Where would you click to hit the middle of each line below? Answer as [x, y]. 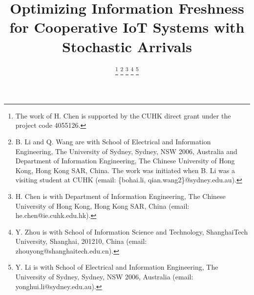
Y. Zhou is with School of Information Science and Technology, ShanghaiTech [132, 231]
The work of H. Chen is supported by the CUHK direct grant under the [123, 115]
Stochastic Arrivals [127, 46]
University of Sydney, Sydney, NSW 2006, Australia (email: [104, 277]
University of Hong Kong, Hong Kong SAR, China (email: [102, 206]
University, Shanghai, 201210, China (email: [81, 241]
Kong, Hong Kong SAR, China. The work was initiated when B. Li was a [125, 170]
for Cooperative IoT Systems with [127, 27]
